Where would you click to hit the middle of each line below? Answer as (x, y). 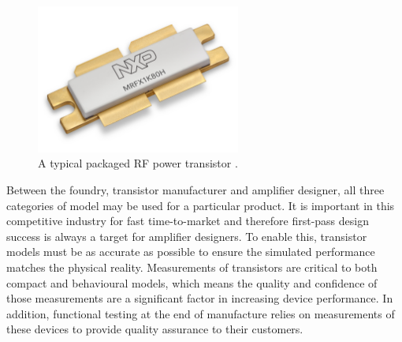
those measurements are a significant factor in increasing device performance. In (200, 298)
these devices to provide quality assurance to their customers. (155, 329)
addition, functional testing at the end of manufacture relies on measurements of (201, 313)
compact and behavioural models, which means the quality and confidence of (192, 282)
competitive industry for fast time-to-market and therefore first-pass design (188, 221)
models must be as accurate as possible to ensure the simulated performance (191, 252)
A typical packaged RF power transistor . (138, 163)
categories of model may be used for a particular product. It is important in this (201, 205)
